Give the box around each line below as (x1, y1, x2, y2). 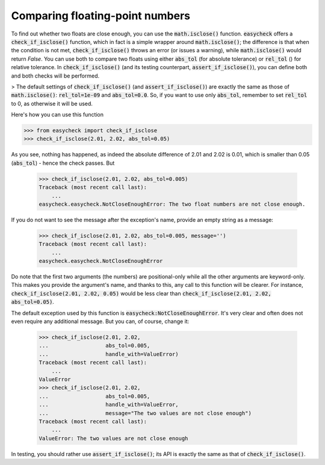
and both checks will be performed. (11, 72, 100, 79)
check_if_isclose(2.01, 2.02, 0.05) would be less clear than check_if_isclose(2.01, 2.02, (11, 289, 271, 297)
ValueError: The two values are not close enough (39, 435, 188, 442)
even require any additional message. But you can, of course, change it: (11, 318, 190, 325)
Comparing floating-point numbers (11, 9, 191, 22)
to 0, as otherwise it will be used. (11, 100, 93, 107)
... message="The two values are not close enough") (39, 410, 252, 416)
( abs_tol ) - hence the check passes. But (11, 159, 115, 167)
